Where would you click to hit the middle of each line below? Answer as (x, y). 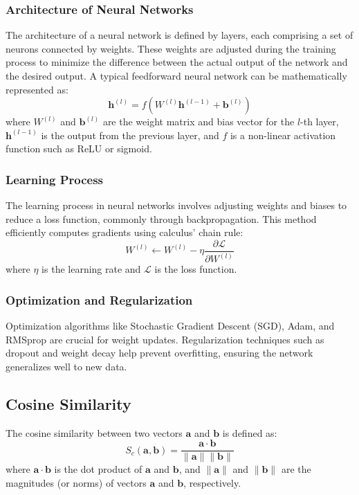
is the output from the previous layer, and (130, 135)
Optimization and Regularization (99, 299)
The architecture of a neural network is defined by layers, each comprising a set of (179, 35)
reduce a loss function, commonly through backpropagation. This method (161, 218)
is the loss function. (196, 269)
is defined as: (250, 432)
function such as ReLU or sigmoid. (79, 148)
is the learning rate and (91, 269)
